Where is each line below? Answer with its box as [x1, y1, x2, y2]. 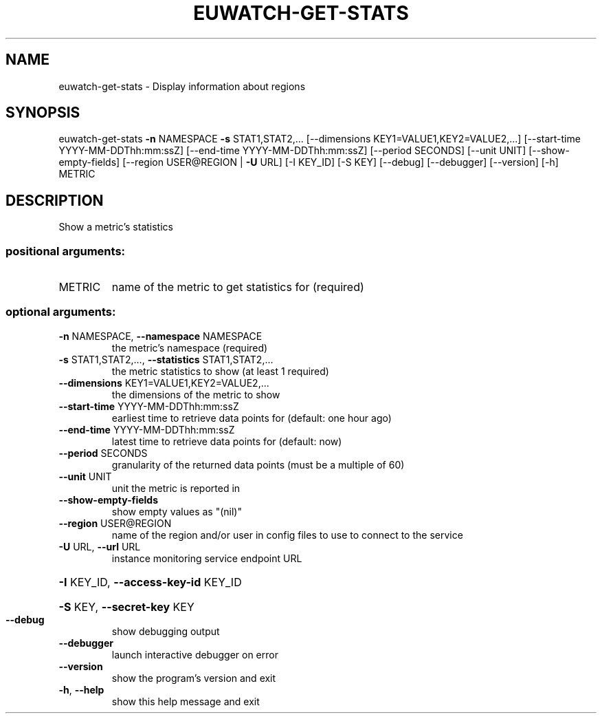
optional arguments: [5, 305, 116, 319]
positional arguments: [5, 244, 126, 258]
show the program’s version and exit [111, 672, 276, 684]
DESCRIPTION [5, 191, 104, 209]
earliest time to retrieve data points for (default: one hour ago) [111, 411, 392, 424]
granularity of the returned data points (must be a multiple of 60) [111, 458, 405, 471]
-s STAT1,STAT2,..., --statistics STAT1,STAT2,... [58, 353, 274, 365]
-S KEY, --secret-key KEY [58, 599, 194, 614]
